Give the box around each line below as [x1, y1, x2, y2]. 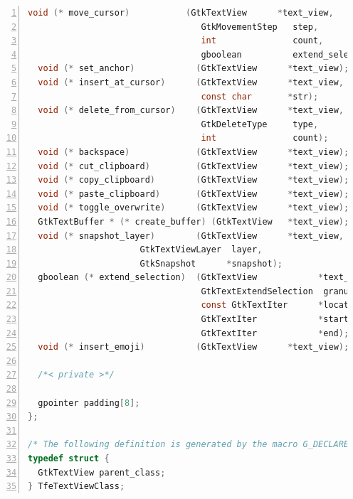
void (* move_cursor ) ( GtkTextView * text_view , [28, 8, 334, 18]
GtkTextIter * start [201, 314, 349, 325]
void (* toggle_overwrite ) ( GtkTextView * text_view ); [38, 203, 349, 213]
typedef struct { [28, 454, 110, 463]
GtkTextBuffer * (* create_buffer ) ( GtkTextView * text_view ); [38, 216, 349, 227]
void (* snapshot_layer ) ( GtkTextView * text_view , [38, 230, 344, 241]
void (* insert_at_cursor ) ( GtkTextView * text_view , [38, 77, 344, 87]
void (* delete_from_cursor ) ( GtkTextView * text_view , [38, 105, 344, 116]
